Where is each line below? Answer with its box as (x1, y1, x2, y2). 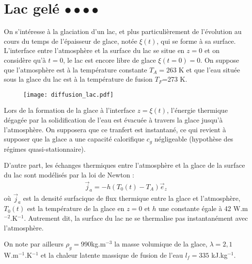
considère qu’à (4, 54, 46, 65)
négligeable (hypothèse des (154, 134, 234, 144)
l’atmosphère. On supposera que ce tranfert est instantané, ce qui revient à (4, 124, 226, 134)
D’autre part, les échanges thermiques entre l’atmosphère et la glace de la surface (4, 160, 245, 170)
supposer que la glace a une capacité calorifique (4, 134, 144, 144)
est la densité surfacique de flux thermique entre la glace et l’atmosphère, (23, 193, 240, 203)
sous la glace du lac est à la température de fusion (4, 74, 153, 84)
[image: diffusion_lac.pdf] (23, 91, 114, 98)
